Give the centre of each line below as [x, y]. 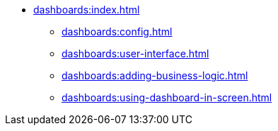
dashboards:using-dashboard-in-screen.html [167, 97]
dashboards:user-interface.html [135, 53]
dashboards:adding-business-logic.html [155, 75]
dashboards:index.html [87, 10]
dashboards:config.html [117, 32]
